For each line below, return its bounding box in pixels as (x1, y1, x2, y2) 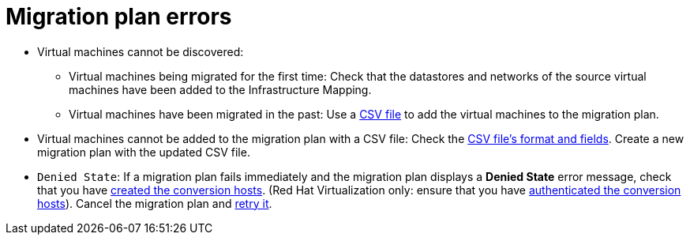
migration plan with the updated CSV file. (37, 145, 250, 159)
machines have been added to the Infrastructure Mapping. (69, 82, 372, 96)
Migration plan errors (6, 3, 232, 30)
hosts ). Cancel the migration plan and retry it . (37, 196, 272, 210)
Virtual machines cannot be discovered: (37, 44, 244, 58)
